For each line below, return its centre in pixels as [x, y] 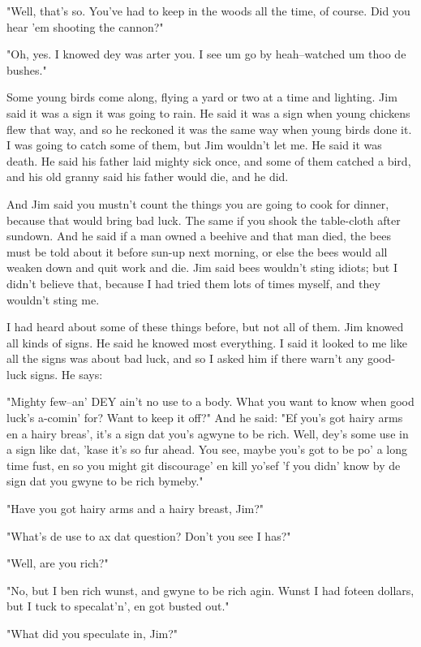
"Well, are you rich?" [58, 563]
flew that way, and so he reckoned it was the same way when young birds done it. [209, 129]
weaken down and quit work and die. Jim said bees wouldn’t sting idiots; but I [202, 267]
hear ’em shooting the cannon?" [85, 26]
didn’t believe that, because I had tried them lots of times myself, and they [193, 283]
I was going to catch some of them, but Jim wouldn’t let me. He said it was [194, 145]
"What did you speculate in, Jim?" [92, 633]
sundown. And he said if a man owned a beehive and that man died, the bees [199, 236]
